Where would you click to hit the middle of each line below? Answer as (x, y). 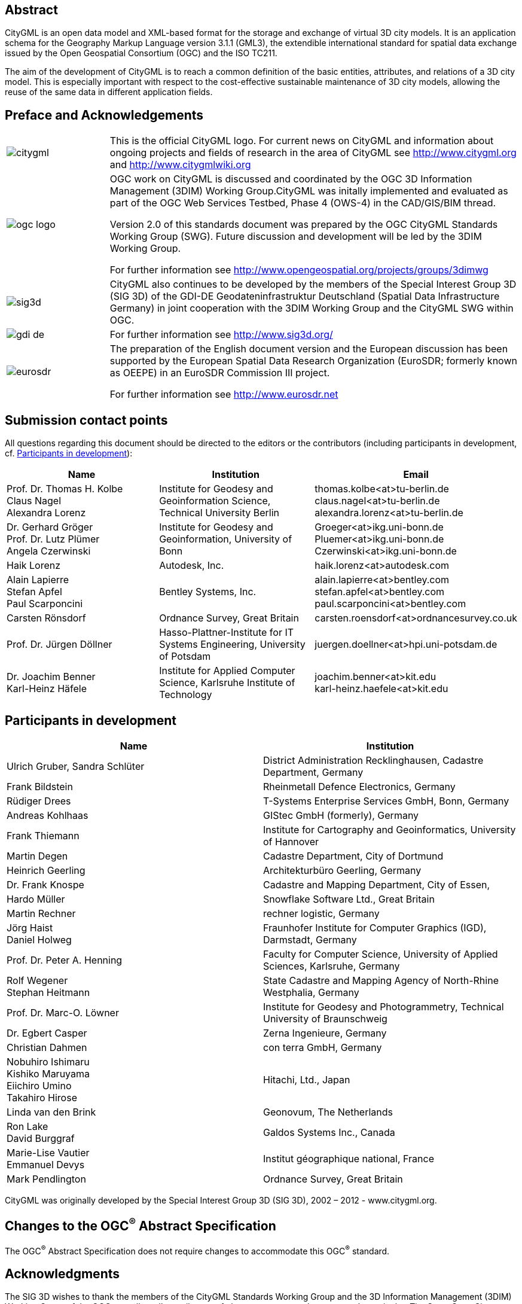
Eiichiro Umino (39, 1085)
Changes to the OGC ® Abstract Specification (141, 1225)
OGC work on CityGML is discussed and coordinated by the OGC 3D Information (291, 179)
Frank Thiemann (43, 835)
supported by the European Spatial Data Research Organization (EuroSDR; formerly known (313, 361)
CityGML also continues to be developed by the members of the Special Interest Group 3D (313, 284)
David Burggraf (41, 1138)
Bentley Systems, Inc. (208, 592)
